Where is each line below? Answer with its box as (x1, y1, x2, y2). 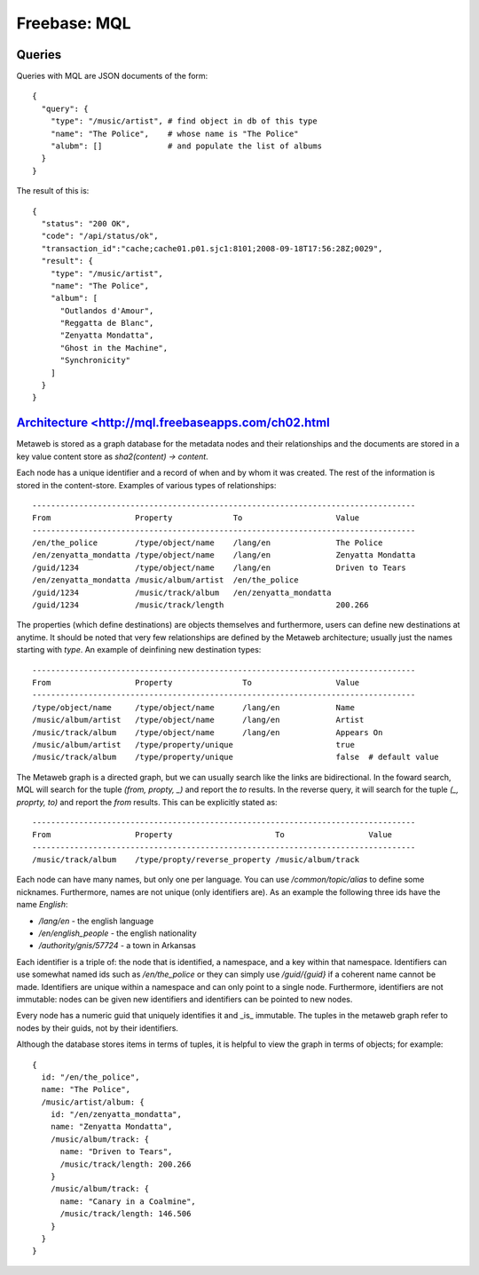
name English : (16, 899, 68, 910)
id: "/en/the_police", (41, 1072, 140, 1082)
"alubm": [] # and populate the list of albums (50, 141, 323, 151)
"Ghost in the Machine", (59, 343, 169, 352)
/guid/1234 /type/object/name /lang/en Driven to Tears (32, 562, 407, 573)
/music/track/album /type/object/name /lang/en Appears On (32, 727, 383, 737)
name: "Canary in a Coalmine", (59, 1196, 197, 1207)
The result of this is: (16, 186, 90, 196)
